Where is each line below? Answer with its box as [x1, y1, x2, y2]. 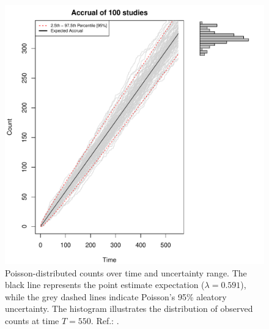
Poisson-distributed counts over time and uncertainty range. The [5, 266, 247, 279]
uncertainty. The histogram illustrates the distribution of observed [5, 302, 253, 315]
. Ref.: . [90, 314, 119, 327]
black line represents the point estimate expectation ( [5, 278, 205, 291]
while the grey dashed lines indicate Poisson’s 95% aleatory [5, 290, 227, 303]
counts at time [5, 314, 59, 327]
